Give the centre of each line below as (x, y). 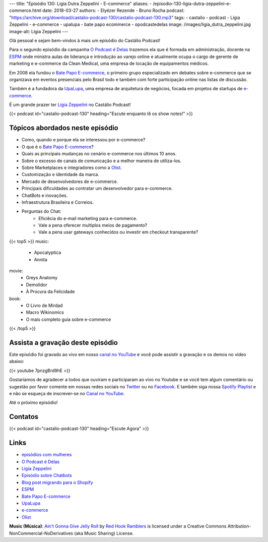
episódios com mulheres (47, 455)
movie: (16, 271)
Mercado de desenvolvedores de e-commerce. (70, 181)
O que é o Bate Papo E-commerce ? (58, 147)
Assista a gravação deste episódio (64, 342)
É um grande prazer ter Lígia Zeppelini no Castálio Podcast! (70, 105)
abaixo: (17, 361)
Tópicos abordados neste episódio (64, 128)
